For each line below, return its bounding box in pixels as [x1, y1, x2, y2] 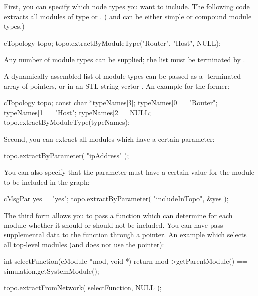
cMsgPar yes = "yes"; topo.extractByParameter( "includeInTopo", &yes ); [4, 193, 229, 204]
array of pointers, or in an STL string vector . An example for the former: [4, 80, 230, 91]
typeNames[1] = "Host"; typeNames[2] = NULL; [4, 107, 151, 117]
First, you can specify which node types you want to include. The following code [4, 1, 250, 11]
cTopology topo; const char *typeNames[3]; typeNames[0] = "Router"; [4, 97, 218, 108]
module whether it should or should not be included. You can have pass [4, 220, 223, 230]
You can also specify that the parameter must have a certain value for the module [4, 167, 255, 177]
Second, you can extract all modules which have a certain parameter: [4, 133, 215, 144]
